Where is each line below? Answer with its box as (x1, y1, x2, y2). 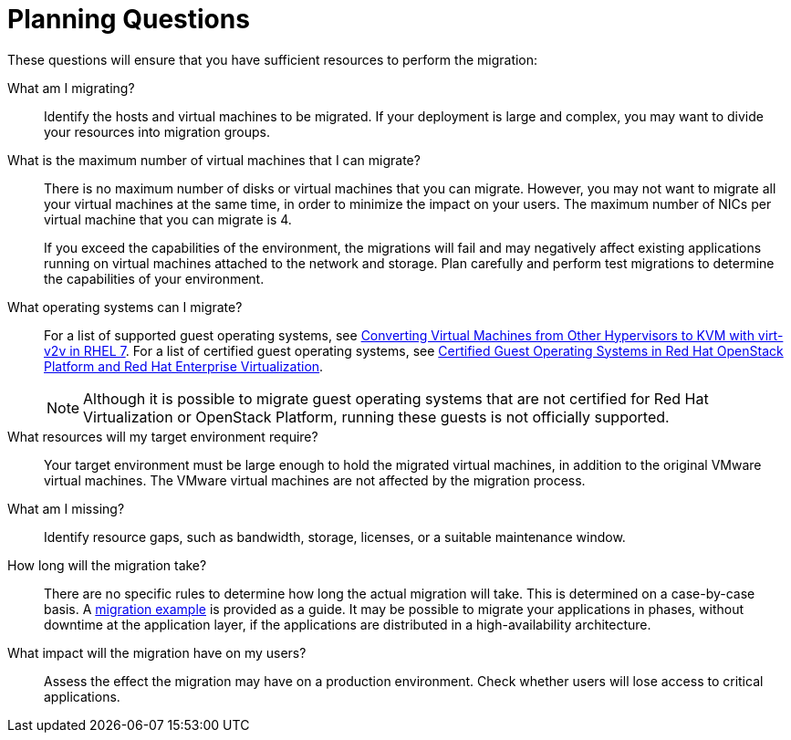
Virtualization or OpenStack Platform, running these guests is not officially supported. (83, 407, 670, 426)
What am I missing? (7, 500, 125, 516)
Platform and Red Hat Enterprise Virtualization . (44, 358, 324, 374)
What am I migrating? (7, 79, 135, 96)
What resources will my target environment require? (7, 428, 318, 444)
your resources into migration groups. (44, 123, 270, 140)
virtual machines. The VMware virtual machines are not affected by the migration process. (44, 472, 586, 488)
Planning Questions (7, 4, 250, 35)
